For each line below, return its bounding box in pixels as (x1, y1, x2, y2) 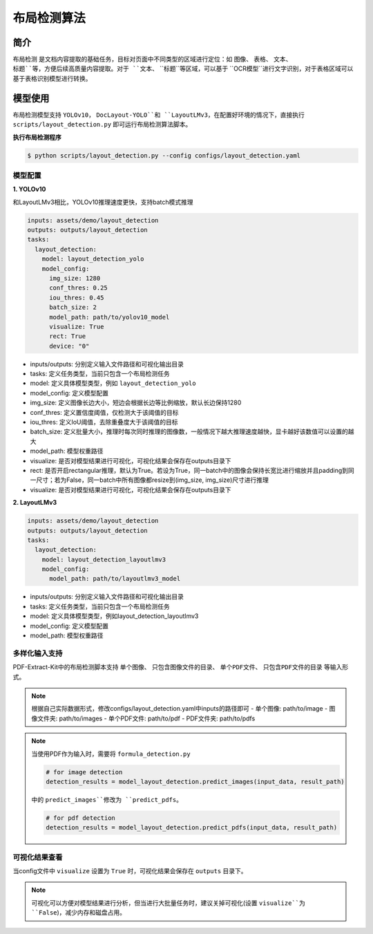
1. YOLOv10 (12, 185, 46, 194)
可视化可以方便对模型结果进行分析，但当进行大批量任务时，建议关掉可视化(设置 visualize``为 (31, 899, 305, 907)
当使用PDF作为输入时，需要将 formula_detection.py (31, 749, 191, 758)
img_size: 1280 (49, 274, 101, 282)
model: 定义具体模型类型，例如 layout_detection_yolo (30, 379, 196, 387)
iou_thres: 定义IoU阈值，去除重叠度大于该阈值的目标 (30, 418, 178, 427)
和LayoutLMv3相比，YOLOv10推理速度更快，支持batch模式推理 (12, 198, 193, 206)
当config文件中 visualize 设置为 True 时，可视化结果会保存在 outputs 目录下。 (12, 866, 248, 875)
